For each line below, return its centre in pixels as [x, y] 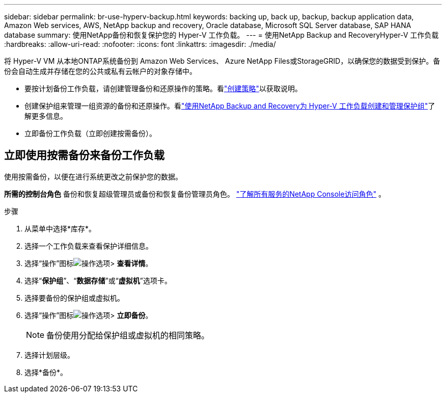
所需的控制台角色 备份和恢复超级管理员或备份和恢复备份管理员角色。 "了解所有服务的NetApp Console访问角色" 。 [195, 194]
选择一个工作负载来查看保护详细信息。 [89, 246]
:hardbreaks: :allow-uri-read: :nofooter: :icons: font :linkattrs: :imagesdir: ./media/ [140, 44]
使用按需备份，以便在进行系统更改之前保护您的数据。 [93, 176]
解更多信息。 [46, 116]
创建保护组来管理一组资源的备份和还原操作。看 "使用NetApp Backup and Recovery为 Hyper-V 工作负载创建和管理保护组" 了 [230, 106]
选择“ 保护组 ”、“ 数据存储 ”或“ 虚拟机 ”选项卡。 [98, 280]
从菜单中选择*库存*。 [60, 228]
